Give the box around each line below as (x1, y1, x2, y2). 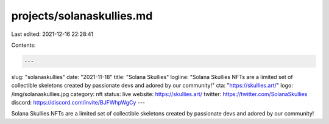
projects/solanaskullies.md (11, 9, 153, 22)
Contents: (11, 41, 36, 49)
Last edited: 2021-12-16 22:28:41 (11, 30, 94, 38)
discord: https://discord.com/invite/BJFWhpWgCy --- (11, 99, 146, 106)
